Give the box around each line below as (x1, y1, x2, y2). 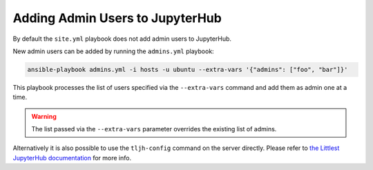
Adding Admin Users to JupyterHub (12, 10, 222, 26)
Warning (31, 112, 57, 120)
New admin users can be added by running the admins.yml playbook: (12, 47, 214, 55)
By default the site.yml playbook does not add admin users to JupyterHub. (12, 35, 231, 43)
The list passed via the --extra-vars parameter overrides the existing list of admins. (31, 125, 277, 133)
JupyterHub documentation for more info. (12, 153, 131, 162)
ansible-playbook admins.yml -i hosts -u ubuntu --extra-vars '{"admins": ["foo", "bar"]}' (27, 66, 348, 73)
